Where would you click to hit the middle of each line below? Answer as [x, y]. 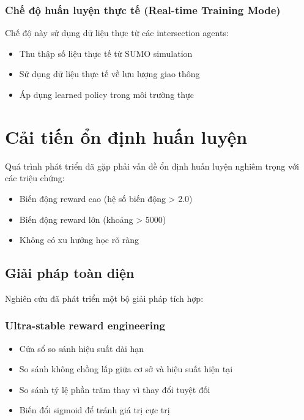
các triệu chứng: [35, 178]
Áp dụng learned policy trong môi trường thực [107, 94]
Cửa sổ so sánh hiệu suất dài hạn [82, 348]
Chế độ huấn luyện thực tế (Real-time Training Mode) [143, 9]
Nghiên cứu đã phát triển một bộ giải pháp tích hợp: [104, 298]
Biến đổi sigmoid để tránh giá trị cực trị [95, 410]
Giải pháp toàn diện [70, 273]
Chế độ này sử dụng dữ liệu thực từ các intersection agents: [117, 33]
